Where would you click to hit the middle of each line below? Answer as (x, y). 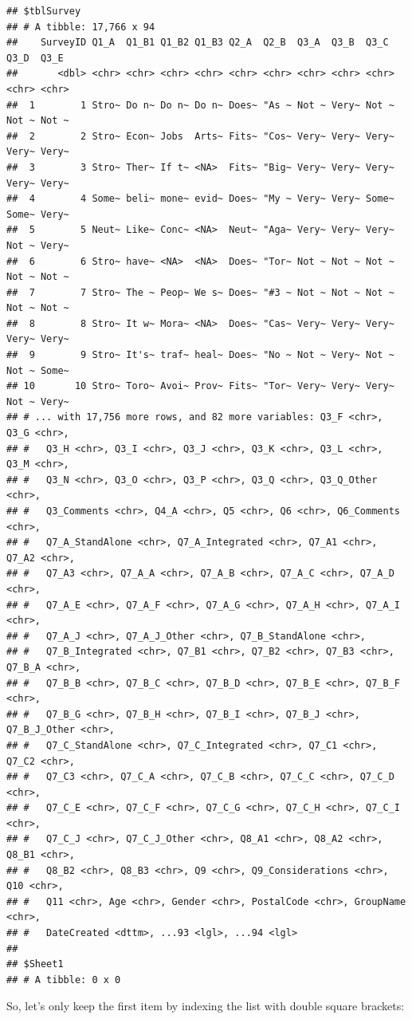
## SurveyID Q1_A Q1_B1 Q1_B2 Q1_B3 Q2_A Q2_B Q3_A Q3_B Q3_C (198, 43)
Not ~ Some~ (38, 370)
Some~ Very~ (38, 214)
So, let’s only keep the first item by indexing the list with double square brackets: (206, 1006)
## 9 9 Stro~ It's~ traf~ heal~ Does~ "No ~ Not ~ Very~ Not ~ (200, 355)
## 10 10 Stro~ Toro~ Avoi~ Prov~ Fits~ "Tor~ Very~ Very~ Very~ (200, 386)
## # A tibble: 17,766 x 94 (81, 27)
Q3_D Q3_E (35, 58)
